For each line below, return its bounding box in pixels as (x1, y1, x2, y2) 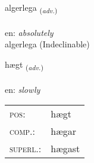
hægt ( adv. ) (5, 58, 43, 72)
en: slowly (5, 83, 40, 95)
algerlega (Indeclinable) (5, 38, 90, 50)
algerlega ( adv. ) (5, 1, 58, 15)
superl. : (10, 141, 42, 156)
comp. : (10, 124, 35, 138)
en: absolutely (5, 26, 54, 38)
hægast (51, 141, 80, 156)
